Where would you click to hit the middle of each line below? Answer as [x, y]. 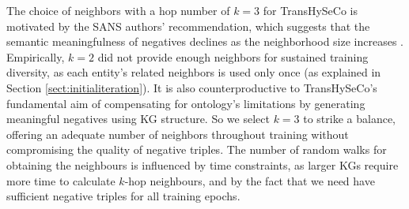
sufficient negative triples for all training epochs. [123, 196]
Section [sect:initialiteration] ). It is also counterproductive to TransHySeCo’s [192, 87]
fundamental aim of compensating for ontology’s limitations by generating [186, 103]
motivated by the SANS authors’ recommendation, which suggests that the [188, 26]
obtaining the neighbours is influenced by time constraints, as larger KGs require [203, 164]
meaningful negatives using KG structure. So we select [138, 119]
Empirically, [36, 56]
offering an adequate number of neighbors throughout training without [178, 134]
